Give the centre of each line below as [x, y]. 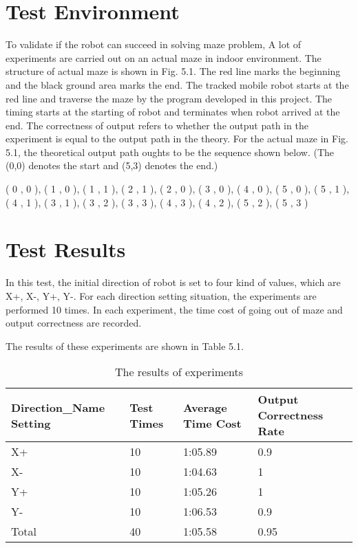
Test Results [66, 249]
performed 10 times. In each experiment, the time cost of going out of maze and [174, 309]
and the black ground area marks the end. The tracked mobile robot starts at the [177, 84]
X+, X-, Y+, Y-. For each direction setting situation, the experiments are [161, 295]
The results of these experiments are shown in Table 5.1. [125, 346]
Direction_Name [58, 407]
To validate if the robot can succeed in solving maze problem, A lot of [154, 44]
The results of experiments [179, 372]
